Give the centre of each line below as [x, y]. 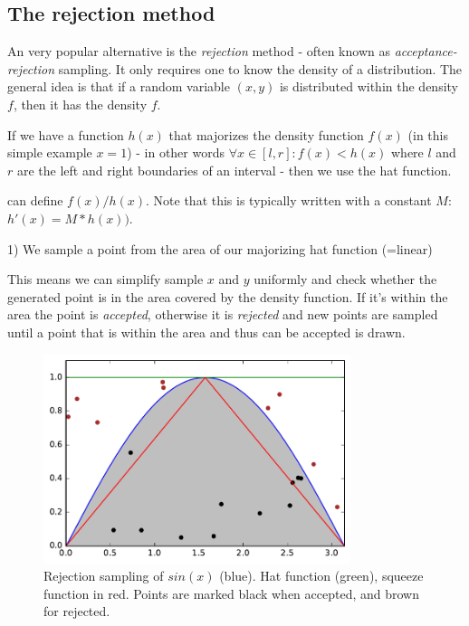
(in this [428, 134]
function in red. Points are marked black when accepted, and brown [232, 593]
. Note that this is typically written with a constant [289, 200]
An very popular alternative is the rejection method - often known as [199, 51]
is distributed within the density [368, 86]
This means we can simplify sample [105, 279]
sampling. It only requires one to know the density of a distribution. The [260, 68]
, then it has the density [80, 104]
